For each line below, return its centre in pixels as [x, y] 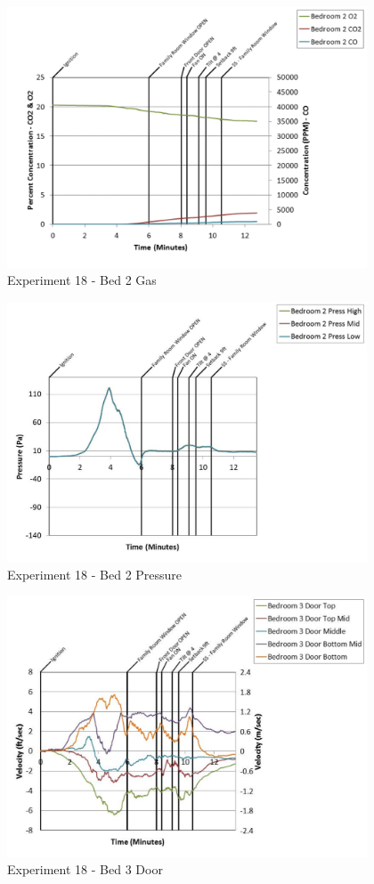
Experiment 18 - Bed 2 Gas [82, 280]
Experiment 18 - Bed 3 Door [85, 869]
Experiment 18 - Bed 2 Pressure [95, 575]
